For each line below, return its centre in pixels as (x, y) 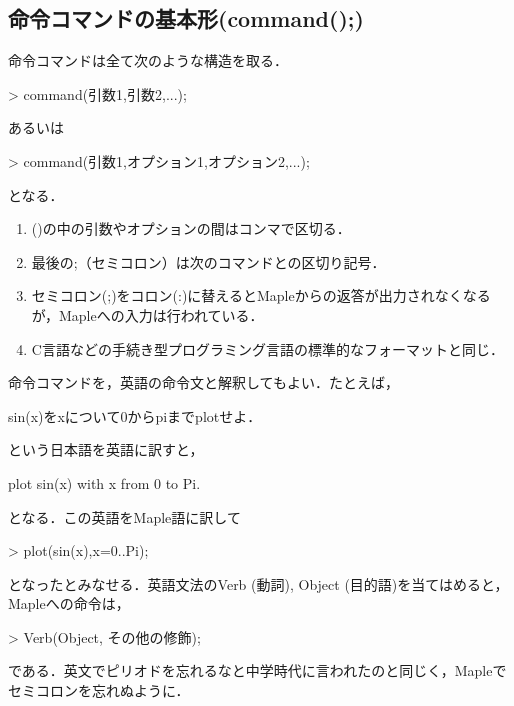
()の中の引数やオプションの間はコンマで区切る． (191, 228)
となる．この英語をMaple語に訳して (124, 516)
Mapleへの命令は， (69, 603)
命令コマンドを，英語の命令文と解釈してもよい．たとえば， (203, 382)
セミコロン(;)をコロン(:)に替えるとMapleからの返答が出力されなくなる (261, 295)
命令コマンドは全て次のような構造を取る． (148, 60)
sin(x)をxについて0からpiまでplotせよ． (135, 415)
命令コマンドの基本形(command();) (186, 18)
